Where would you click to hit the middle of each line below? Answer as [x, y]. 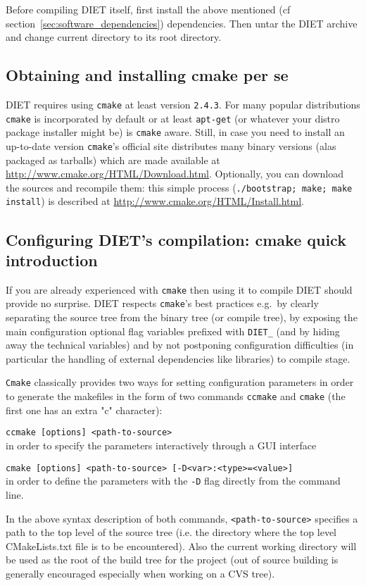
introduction [52, 260]
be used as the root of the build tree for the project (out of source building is [172, 560]
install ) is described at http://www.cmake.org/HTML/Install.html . [155, 201]
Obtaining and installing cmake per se [147, 75]
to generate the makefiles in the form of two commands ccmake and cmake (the [176, 396]
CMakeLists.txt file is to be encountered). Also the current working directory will [181, 546]
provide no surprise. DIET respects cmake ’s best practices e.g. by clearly [162, 303]
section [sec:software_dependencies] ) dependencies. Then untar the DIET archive [182, 23]
